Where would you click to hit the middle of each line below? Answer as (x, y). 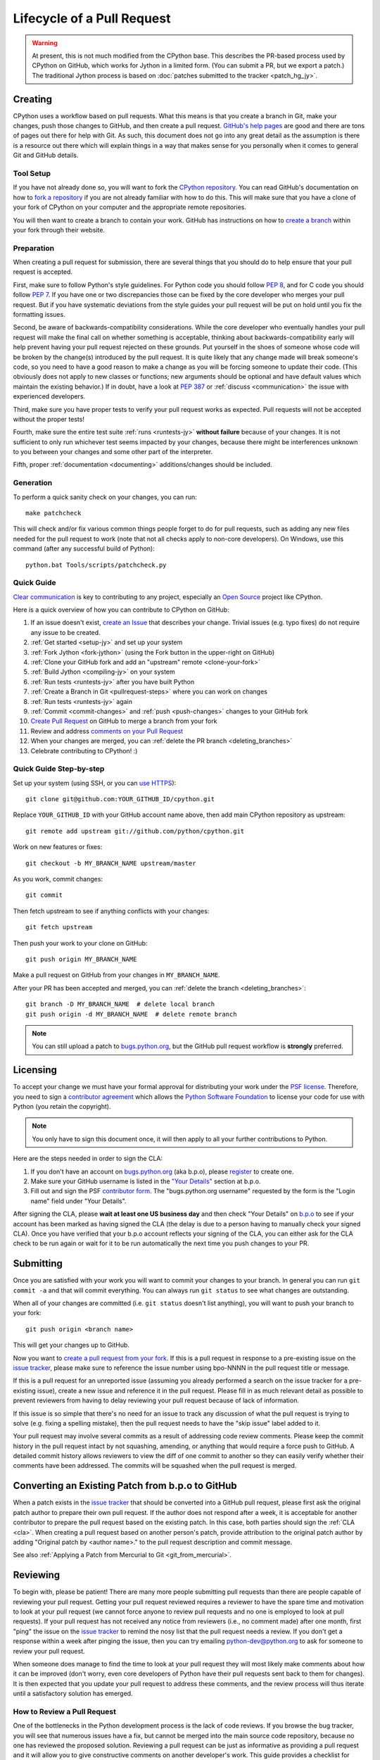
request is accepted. (43, 272)
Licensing (35, 1070)
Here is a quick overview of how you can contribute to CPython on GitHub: (121, 610)
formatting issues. (39, 314)
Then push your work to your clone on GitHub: (80, 943)
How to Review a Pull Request (64, 1711)
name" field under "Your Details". (78, 1201)
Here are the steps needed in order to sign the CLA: (88, 1159)
